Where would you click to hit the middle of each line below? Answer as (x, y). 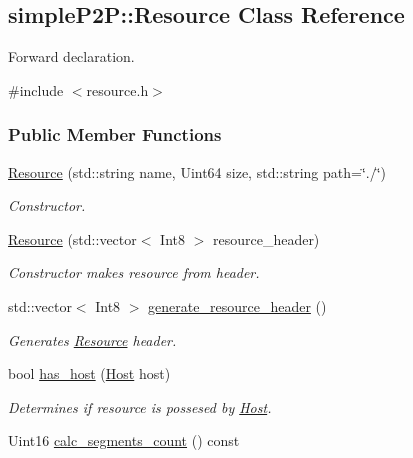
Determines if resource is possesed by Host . (140, 406)
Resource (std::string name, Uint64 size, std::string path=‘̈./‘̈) (197, 171)
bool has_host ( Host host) (89, 373)
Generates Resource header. (92, 339)
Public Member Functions (115, 134)
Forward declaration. (71, 56)
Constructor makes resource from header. (134, 272)
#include (36, 89)
